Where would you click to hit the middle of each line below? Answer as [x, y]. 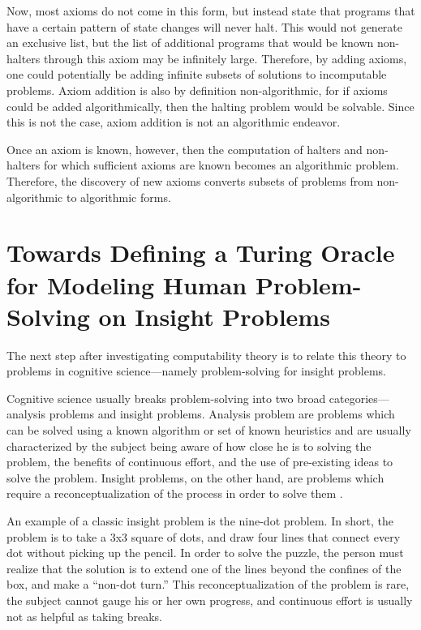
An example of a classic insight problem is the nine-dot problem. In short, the [200, 520]
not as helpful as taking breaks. [85, 616]
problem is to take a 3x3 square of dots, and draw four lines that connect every [204, 536]
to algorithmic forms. [118, 197]
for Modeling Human [127, 284]
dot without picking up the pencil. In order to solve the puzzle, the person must [205, 553]
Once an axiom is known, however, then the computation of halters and [185, 149]
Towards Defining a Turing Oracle [201, 253]
